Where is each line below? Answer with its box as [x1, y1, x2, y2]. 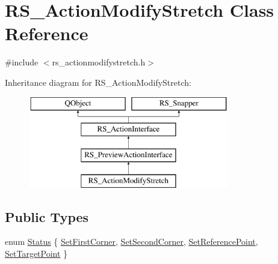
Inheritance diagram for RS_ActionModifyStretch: [5, 76, 191, 88]
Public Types [5, 207, 89, 226]
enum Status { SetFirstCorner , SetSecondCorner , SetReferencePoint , [5, 235, 258, 248]
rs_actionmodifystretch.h [52, 56, 146, 68]
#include [5, 56, 39, 68]
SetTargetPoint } [5, 247, 68, 260]
